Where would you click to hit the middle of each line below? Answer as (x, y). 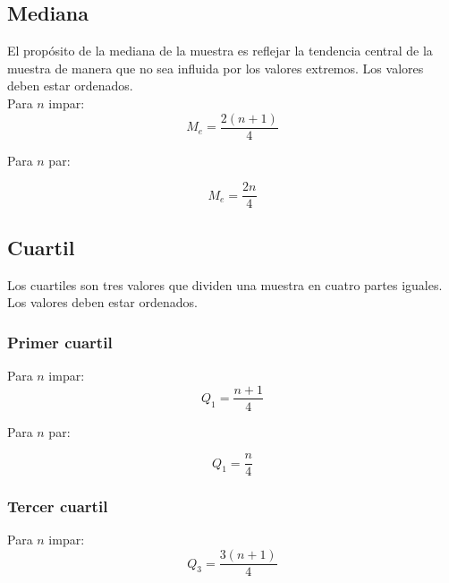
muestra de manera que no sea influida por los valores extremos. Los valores (216, 68)
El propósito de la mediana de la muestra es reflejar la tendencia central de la (220, 51)
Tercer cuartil (58, 506)
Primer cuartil (60, 342)
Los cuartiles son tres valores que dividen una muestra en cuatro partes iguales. (225, 284)
